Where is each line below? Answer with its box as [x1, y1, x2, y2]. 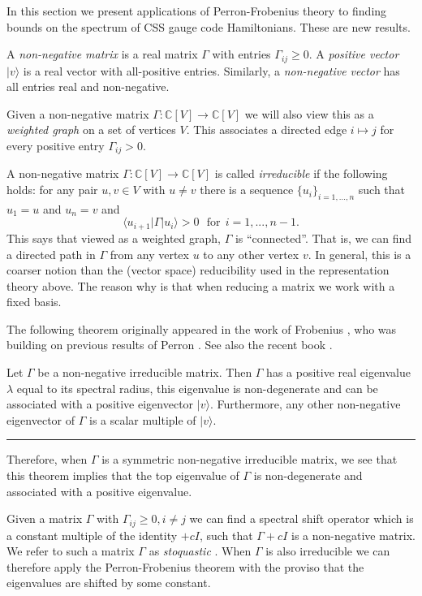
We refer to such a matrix [6, 542, 135, 559]
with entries [212, 45, 271, 63]
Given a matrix [6, 510, 83, 527]
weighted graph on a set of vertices [6, 121, 176, 138]
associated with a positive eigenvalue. [6, 482, 192, 499]
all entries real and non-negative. [6, 78, 170, 95]
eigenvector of [6, 411, 75, 428]
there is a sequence [200, 181, 294, 198]
